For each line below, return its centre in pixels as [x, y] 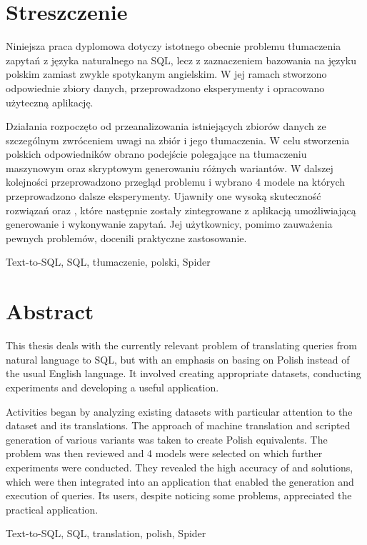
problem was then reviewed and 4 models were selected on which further [164, 453]
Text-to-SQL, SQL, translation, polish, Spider [106, 533]
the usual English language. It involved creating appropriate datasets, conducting [183, 373]
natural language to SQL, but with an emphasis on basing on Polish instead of [178, 359]
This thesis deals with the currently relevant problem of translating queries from [181, 345]
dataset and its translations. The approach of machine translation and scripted [178, 425]
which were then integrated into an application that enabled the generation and [180, 481]
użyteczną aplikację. [50, 102]
